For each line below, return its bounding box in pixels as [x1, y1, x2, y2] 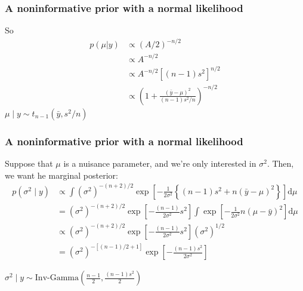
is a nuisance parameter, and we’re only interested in [63, 157, 256, 170]
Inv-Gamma [35, 274, 79, 283]
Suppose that [5, 157, 53, 170]
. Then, [267, 157, 294, 170]
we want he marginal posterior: [5, 169, 118, 181]
